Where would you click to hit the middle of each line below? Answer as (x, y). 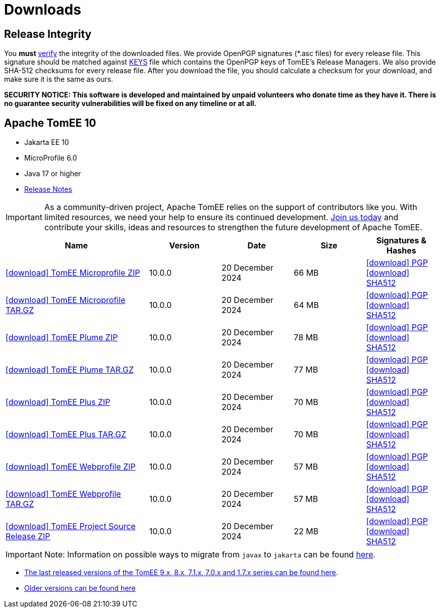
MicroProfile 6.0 (51, 158)
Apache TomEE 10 (50, 123)
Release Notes (48, 189)
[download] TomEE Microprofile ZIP (73, 273)
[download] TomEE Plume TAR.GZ (70, 370)
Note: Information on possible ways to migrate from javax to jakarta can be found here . (210, 555)
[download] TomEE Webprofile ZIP (71, 467)
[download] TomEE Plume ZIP (62, 338)
